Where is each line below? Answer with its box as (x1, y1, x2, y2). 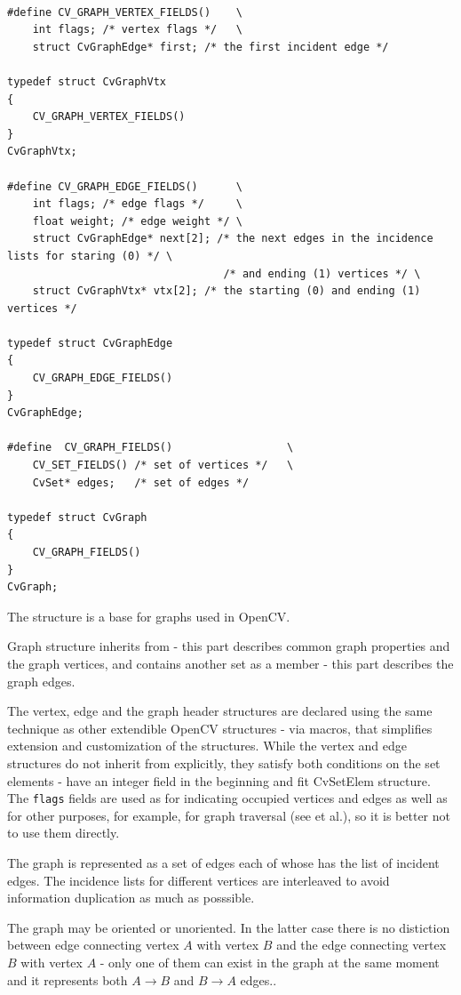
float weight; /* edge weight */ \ (32, 214, 242, 228)
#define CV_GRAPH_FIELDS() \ (7, 441, 294, 454)
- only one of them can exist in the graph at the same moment (99, 952, 440, 971)
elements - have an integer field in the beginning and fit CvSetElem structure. (7, 771, 431, 790)
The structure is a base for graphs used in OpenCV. (7, 606, 290, 625)
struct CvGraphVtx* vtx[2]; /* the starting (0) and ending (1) (32, 285, 421, 298)
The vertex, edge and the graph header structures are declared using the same (7, 702, 433, 720)
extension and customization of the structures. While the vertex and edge (7, 736, 407, 755)
